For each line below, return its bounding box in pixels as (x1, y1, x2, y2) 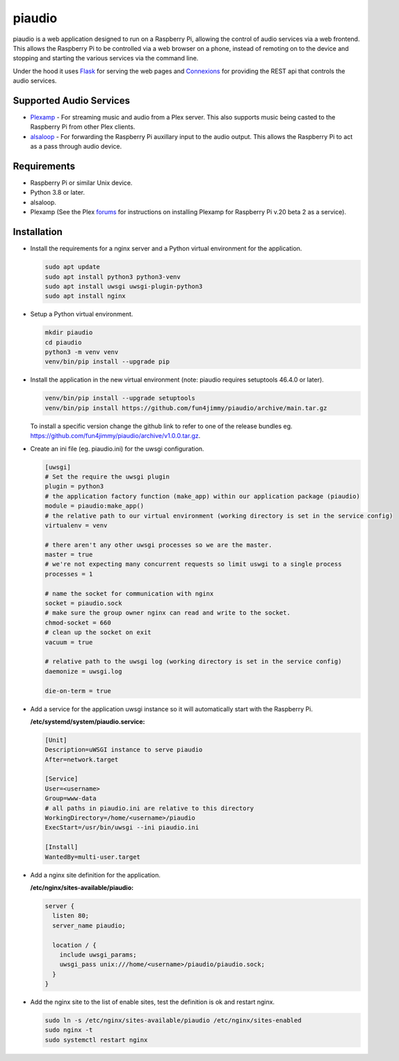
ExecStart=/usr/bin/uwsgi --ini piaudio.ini (44, 824, 199, 832)
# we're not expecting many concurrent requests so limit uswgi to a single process (44, 560, 342, 568)
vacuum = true (44, 638, 93, 646)
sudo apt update (44, 263, 101, 271)
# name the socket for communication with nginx (44, 590, 214, 597)
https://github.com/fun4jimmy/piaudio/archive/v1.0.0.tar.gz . (30, 432, 201, 440)
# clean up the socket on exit (44, 629, 152, 636)
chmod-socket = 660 (44, 619, 111, 626)
